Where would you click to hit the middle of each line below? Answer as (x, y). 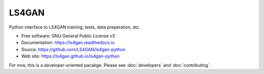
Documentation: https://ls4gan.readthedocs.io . (68, 43)
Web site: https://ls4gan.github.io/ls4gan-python (70, 56)
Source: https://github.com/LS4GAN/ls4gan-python (73, 49)
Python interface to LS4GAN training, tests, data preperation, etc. (75, 27)
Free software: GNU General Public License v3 (68, 36)
